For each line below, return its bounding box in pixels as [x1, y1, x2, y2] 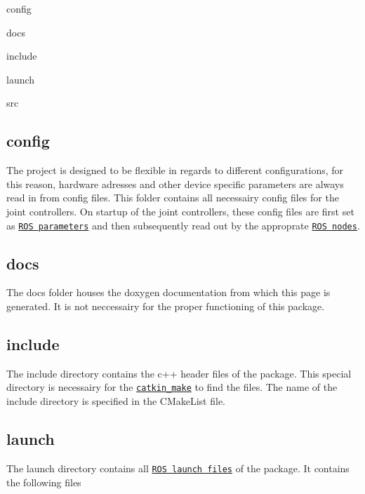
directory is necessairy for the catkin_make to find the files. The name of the [6, 380, 338, 394]
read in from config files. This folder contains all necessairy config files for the [6, 190, 339, 205]
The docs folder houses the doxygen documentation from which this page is [6, 285, 331, 300]
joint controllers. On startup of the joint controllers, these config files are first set [6, 203, 354, 218]
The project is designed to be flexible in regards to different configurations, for [6, 163, 344, 178]
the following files [6, 474, 81, 489]
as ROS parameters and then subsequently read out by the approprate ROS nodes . [6, 218, 360, 232]
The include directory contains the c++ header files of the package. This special [6, 366, 352, 380]
